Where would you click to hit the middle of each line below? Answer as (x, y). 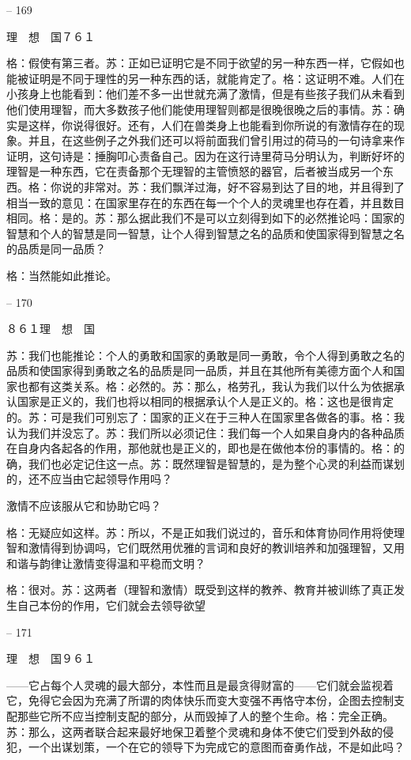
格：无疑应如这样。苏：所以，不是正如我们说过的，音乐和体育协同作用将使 (200, 532)
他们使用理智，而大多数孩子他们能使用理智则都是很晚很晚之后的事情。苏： (200, 109)
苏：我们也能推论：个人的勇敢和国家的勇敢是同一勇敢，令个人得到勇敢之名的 (205, 355)
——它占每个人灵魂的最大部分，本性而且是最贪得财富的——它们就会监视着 (200, 684)
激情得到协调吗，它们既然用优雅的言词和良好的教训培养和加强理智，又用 (216, 548)
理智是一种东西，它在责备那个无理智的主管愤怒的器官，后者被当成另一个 (194, 171)
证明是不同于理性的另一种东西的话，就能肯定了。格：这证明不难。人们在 (216, 78)
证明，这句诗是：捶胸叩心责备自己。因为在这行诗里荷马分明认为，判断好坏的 (205, 155)
